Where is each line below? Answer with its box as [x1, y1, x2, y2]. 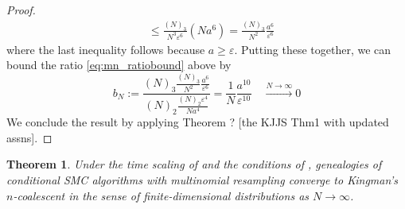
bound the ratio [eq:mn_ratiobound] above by [6, 56, 232, 73]
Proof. [6, 2, 36, 17]
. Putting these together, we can [234, 41, 391, 57]
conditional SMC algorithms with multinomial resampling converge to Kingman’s [6, 171, 398, 188]
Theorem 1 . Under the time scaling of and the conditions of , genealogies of [6, 156, 382, 172]
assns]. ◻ [6, 129, 53, 145]
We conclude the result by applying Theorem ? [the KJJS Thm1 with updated [6, 114, 389, 130]
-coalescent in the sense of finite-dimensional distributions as [13, 187, 310, 203]
